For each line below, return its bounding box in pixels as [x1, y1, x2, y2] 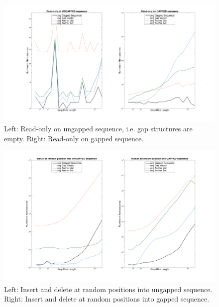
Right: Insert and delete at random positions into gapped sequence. [4, 294, 210, 304]
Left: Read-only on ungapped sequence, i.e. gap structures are [4, 123, 193, 134]
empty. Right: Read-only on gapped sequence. [4, 133, 144, 143]
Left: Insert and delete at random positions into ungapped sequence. [4, 284, 213, 294]
